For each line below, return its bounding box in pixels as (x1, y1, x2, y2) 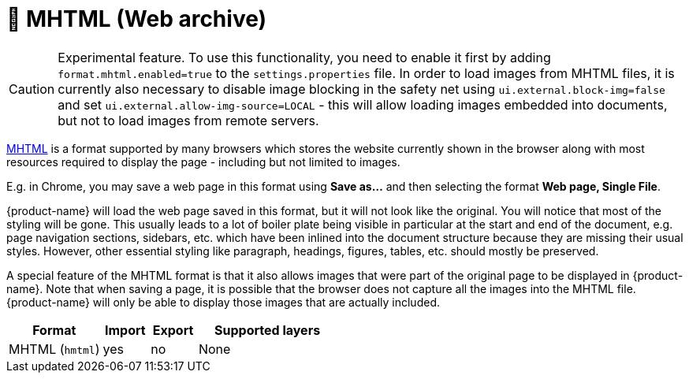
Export (152, 321, 194, 338)
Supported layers (214, 321, 321, 338)
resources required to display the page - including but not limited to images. (6, 154, 400, 169)
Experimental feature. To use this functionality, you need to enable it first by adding (58, 49, 551, 65)
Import (105, 321, 146, 338)
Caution (9, 80, 55, 97)
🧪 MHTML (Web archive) (6, 6, 267, 32)
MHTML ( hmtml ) (9, 340, 100, 357)
